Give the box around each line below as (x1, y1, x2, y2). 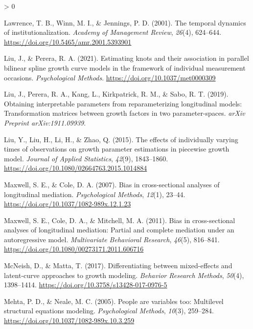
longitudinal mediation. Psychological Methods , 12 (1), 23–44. (4, 189, 185, 199)
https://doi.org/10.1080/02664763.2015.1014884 (4, 163, 147, 173)
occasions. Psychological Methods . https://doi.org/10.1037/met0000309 (4, 72, 216, 82)
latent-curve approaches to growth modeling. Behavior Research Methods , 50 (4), (4, 270, 244, 280)
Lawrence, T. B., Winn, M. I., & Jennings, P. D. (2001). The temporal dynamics (4, 17, 246, 27)
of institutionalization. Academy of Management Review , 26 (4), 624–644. (4, 27, 222, 37)
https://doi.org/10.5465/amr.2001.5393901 (4, 36, 132, 47)
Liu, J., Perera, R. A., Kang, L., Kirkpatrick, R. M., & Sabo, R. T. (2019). (4, 89, 229, 99)
